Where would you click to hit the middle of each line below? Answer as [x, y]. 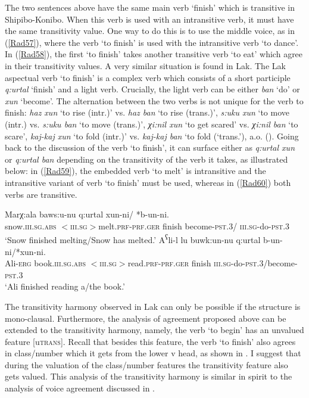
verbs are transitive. [41, 194]
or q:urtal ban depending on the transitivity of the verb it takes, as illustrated [146, 159]
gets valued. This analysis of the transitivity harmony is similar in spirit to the [149, 376]
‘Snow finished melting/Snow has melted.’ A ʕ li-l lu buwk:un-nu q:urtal [133, 239]
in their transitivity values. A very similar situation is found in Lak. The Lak [145, 65]
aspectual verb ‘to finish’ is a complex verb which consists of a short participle [148, 77]
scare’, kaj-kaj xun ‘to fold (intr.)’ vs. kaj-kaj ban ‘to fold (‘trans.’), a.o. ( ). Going [152, 136]
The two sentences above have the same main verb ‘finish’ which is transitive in [150, 7]
